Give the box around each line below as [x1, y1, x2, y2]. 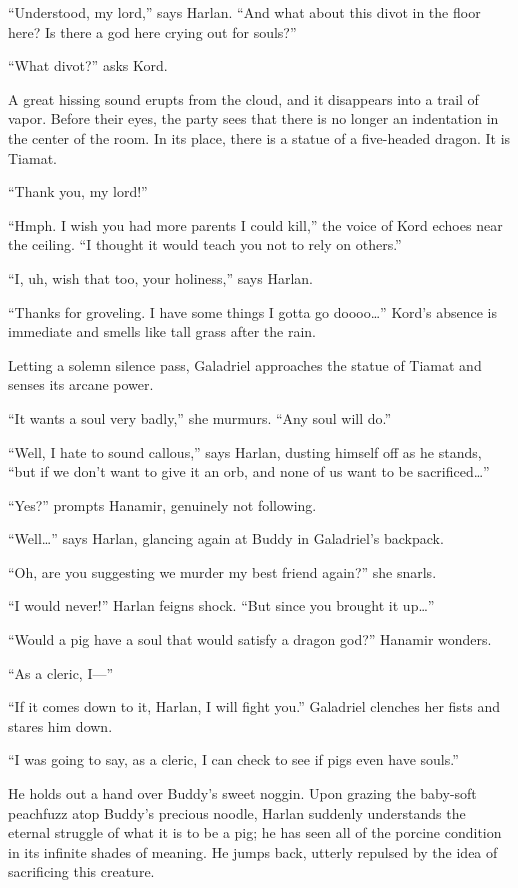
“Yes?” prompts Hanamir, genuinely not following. [8, 494, 317, 515]
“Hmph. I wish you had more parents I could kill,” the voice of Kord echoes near [8, 214, 503, 235]
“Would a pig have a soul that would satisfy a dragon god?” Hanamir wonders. [8, 629, 492, 650]
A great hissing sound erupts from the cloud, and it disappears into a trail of [8, 88, 479, 109]
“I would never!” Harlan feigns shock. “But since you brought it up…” [8, 595, 435, 616]
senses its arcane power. [8, 374, 154, 395]
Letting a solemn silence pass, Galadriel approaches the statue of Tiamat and [8, 354, 482, 375]
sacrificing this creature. [8, 861, 155, 882]
